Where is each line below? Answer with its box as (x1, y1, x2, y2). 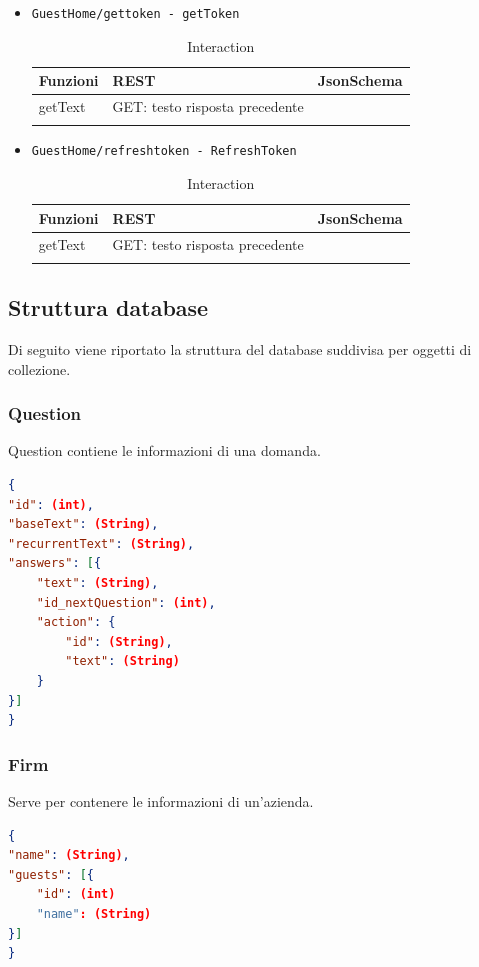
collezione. (8, 358, 71, 379)
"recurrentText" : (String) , (8, 536, 195, 551)
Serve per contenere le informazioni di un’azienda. (8, 791, 314, 812)
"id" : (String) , (65, 634, 173, 649)
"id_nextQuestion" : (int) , (36, 595, 216, 610)
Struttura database (8, 292, 209, 323)
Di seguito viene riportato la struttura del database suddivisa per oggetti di (8, 339, 472, 360)
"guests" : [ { (8, 867, 94, 882)
